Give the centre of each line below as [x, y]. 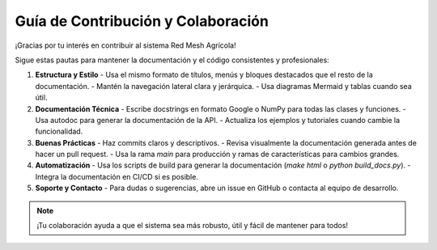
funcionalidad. [59, 131]
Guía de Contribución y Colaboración [142, 21]
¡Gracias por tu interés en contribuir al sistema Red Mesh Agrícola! [125, 45]
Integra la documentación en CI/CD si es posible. [117, 176]
